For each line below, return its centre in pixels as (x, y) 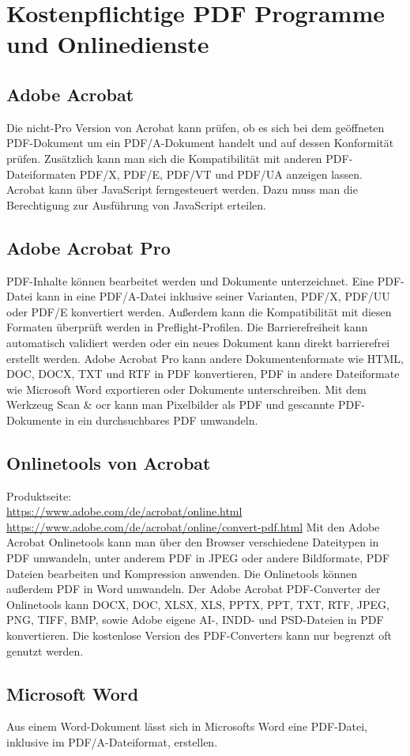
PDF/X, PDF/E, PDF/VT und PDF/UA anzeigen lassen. (221, 174)
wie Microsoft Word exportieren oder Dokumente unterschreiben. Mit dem (186, 389)
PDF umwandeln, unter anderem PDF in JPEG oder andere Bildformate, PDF (198, 558)
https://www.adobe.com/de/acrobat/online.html (124, 511)
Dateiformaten (41, 174)
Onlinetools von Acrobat (109, 462)
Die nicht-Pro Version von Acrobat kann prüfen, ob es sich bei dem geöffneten (196, 127)
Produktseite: (39, 495)
